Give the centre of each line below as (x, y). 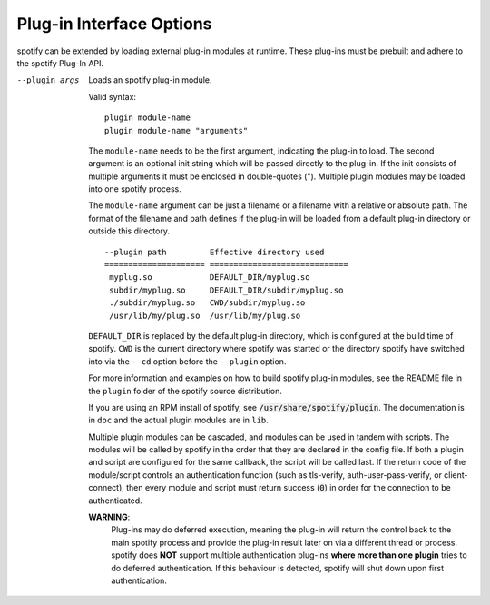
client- (456, 475)
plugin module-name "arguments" (176, 130)
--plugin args (48, 80)
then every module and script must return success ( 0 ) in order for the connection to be (288, 488)
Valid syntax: (112, 96)
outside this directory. (129, 231)
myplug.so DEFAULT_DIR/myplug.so (210, 278)
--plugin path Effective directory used (215, 252)
